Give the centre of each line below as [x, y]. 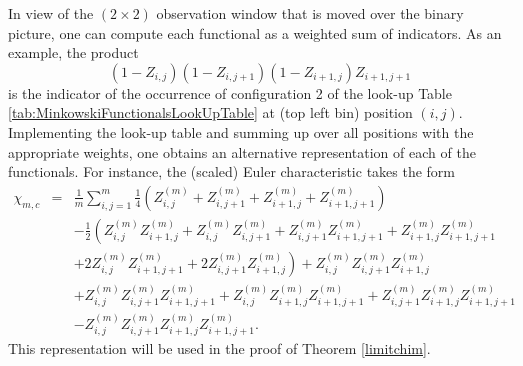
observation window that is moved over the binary [310, 13]
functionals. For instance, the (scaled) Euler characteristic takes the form [232, 171]
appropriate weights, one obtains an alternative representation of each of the [242, 151]
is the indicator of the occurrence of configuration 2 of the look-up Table [230, 92]
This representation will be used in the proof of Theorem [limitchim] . [219, 348]
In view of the [51, 13]
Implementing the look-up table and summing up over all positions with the [241, 131]
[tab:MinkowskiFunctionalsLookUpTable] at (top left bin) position [210, 112]
